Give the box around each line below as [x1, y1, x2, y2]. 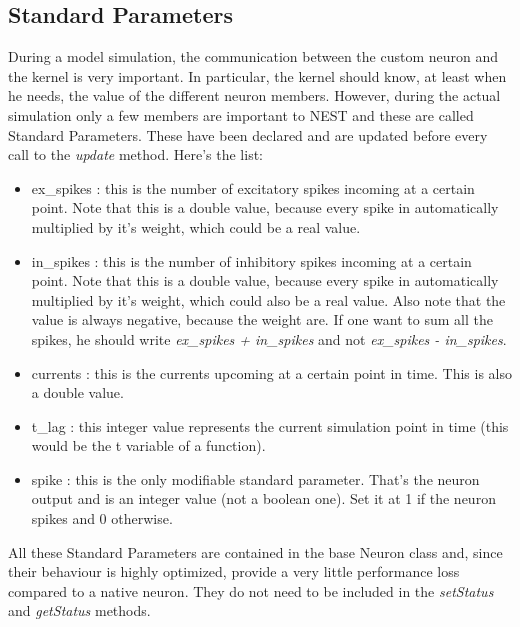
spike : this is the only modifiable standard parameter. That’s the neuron [31, 468, 480, 489]
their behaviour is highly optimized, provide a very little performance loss [8, 561, 460, 582]
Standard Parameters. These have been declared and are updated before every [8, 124, 488, 145]
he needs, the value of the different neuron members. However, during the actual [8, 85, 501, 106]
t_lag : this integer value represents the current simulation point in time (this [31, 415, 509, 436]
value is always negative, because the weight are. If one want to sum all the [31, 309, 493, 330]
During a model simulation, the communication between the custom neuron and [8, 46, 499, 67]
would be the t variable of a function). [31, 435, 266, 456]
